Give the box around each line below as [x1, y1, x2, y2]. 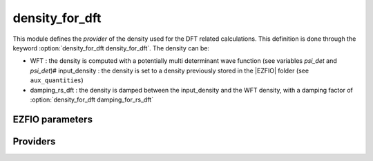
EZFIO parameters [12, 113, 93, 125]
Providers [12, 135, 56, 147]
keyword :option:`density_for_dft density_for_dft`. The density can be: [12, 44, 210, 52]
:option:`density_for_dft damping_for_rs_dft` [30, 95, 154, 104]
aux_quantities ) [30, 76, 84, 84]
